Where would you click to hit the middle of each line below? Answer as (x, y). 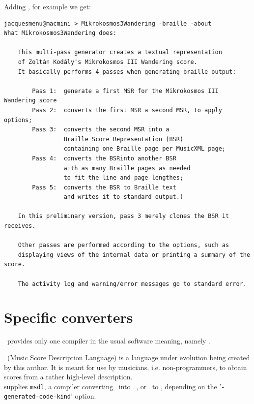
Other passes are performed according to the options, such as (124, 245)
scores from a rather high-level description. (68, 377)
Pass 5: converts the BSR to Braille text (104, 187)
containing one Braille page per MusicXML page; (145, 149)
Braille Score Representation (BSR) (124, 139)
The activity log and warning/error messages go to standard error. (132, 284)
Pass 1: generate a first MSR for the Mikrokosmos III (125, 91)
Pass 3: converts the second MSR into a (101, 130)
